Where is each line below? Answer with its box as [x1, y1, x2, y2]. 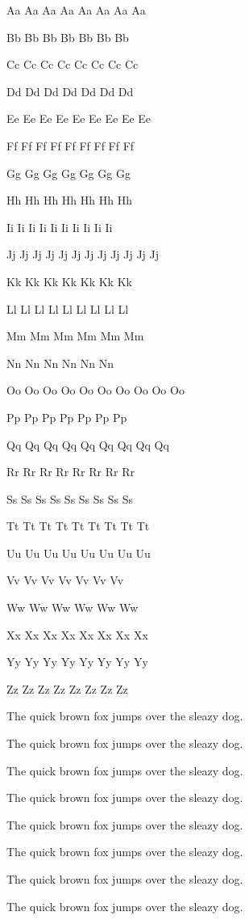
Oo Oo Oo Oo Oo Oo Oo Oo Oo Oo [6, 382, 185, 399]
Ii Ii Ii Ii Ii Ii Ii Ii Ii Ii [6, 218, 113, 235]
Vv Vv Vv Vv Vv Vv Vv [6, 572, 124, 589]
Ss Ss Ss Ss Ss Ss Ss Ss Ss [6, 490, 133, 507]
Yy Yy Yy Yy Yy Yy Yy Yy [6, 653, 148, 670]
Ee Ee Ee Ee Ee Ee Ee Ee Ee [6, 110, 151, 127]
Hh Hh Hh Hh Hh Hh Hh [6, 192, 132, 209]
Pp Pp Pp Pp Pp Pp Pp [6, 408, 127, 425]
